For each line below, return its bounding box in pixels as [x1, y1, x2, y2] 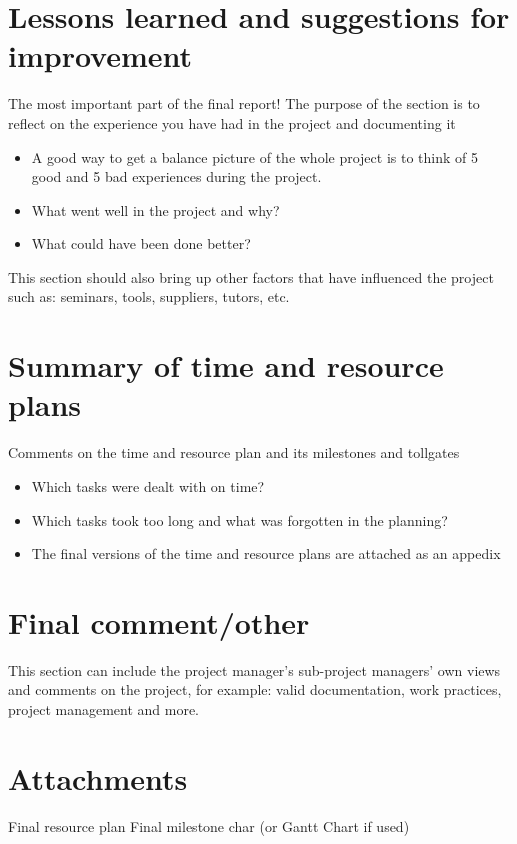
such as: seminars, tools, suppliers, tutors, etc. [8, 286, 290, 307]
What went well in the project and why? [31, 199, 280, 220]
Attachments [8, 757, 188, 798]
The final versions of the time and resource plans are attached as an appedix [31, 543, 501, 564]
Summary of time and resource [8, 345, 444, 386]
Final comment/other [8, 601, 310, 642]
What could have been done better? [31, 233, 251, 254]
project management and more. [8, 699, 200, 720]
